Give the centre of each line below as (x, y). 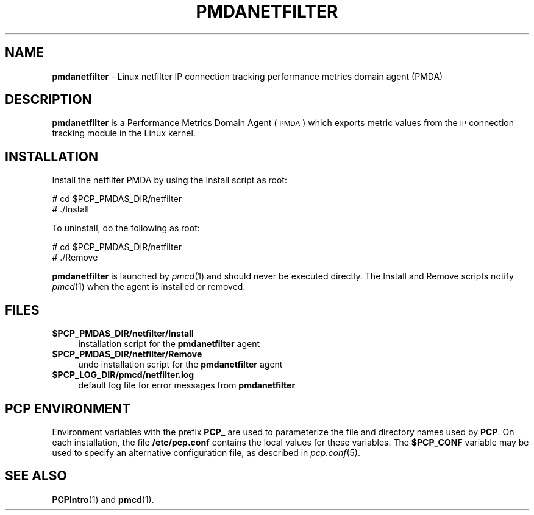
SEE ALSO (36, 476)
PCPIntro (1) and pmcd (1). (103, 499)
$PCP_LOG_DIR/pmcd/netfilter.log (123, 375)
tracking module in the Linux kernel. (124, 133)
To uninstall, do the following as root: (126, 228)
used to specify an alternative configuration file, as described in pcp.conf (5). (206, 452)
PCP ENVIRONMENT (68, 408)
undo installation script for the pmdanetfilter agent (180, 365)
